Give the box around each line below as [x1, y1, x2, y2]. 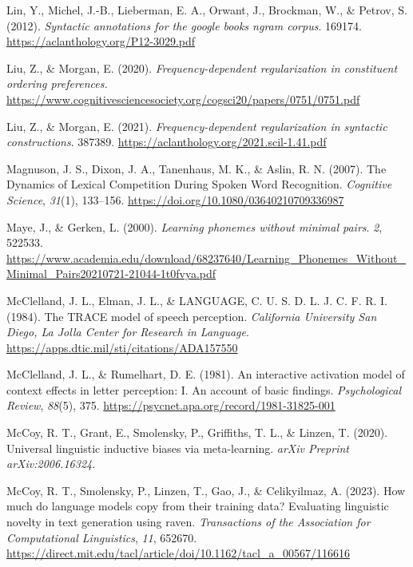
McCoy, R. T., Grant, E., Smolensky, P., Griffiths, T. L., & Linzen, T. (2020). [6, 424, 388, 441]
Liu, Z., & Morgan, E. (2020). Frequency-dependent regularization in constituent [6, 59, 398, 76]
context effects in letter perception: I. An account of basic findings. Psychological [6, 381, 402, 398]
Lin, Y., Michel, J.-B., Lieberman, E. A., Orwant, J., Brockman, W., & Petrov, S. [6, 2, 407, 18]
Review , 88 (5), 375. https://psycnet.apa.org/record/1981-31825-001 [6, 397, 336, 414]
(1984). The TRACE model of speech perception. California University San [6, 307, 377, 324]
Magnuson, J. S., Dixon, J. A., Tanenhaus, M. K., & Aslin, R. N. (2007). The [6, 160, 387, 176]
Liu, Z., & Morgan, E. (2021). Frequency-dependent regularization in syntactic [6, 117, 387, 134]
